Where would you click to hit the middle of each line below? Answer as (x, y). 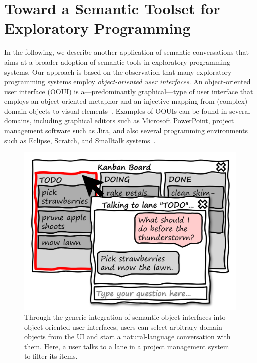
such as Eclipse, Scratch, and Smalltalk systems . (80, 140)
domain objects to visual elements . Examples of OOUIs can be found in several (127, 110)
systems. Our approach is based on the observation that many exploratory (118, 71)
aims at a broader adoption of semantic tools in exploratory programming (117, 61)
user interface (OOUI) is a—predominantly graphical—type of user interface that (129, 91)
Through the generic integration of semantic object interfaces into (125, 317)
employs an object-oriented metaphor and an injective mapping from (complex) (126, 101)
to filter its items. (51, 356)
